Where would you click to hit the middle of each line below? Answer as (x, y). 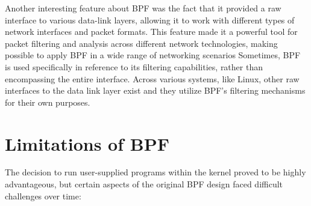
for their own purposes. (48, 102)
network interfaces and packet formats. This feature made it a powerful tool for (151, 32)
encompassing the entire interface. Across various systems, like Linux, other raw (152, 78)
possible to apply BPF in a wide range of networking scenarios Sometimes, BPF (153, 55)
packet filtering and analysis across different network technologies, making (141, 43)
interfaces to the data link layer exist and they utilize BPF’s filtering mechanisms (155, 90)
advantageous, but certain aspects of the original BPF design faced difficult (144, 184)
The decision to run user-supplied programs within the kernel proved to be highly (155, 172)
